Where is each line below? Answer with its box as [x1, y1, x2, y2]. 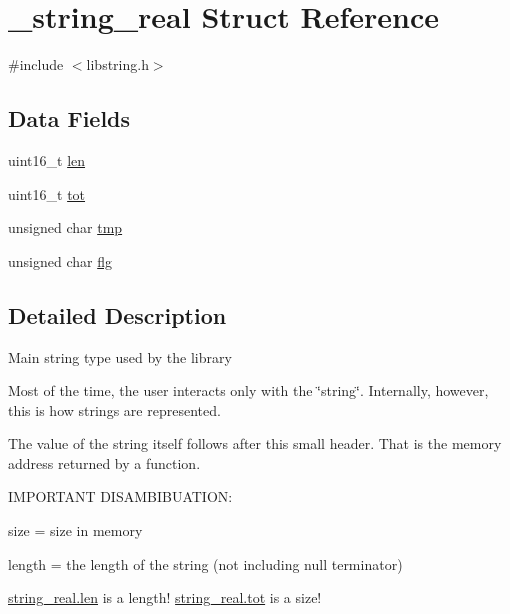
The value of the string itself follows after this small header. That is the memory [8, 433, 502, 454]
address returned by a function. [8, 452, 201, 473]
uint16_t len [8, 149, 86, 170]
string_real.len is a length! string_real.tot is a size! [8, 587, 322, 608]
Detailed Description [8, 299, 227, 330]
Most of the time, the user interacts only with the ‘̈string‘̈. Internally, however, [8, 380, 489, 401]
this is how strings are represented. [8, 399, 221, 420]
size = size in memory [8, 520, 143, 541]
